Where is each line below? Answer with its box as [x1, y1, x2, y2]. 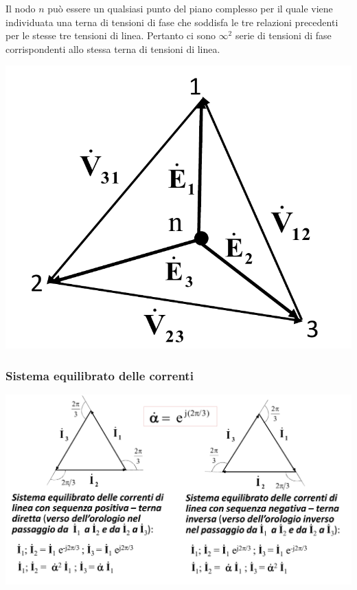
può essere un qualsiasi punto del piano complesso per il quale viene [47, 1, 333, 15]
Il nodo [5, 1, 36, 15]
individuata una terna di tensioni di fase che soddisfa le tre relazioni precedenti [5, 14, 338, 29]
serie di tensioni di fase [235, 28, 332, 43]
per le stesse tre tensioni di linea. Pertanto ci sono [5, 28, 216, 43]
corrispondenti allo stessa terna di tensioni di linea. [5, 41, 220, 56]
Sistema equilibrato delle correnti [5, 367, 194, 384]
